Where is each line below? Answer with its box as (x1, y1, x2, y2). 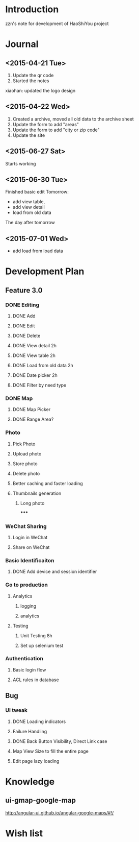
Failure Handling (12, 728, 47, 734)
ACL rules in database (12, 677, 60, 683)
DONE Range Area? (12, 416, 54, 422)
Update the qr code (12, 72, 54, 78)
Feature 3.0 (5, 286, 43, 295)
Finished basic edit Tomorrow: (5, 189, 69, 195)
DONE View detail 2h (12, 343, 57, 349)
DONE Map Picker (12, 406, 51, 413)
